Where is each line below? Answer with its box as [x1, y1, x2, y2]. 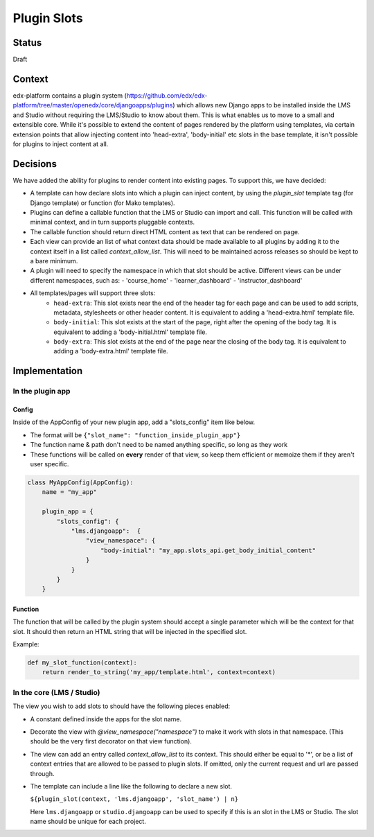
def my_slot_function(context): [27, 659, 138, 667]
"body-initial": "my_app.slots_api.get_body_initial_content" [100, 546, 317, 554]
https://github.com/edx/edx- [126, 91, 208, 100]
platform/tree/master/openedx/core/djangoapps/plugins [12, 101, 173, 109]
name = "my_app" [42, 488, 97, 496]
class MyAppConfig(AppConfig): [27, 478, 134, 486]
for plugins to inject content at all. [12, 139, 109, 148]
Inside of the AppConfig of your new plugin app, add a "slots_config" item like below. [12, 418, 256, 426]
